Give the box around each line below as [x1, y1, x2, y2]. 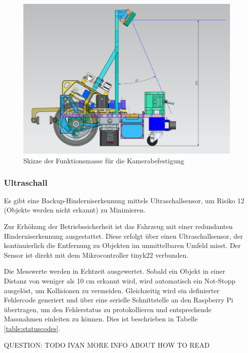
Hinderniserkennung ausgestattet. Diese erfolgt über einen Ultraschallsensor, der [4, 230, 243, 241]
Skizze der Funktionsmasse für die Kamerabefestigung [23, 156, 185, 166]
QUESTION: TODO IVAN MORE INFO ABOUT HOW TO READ [4, 339, 210, 350]
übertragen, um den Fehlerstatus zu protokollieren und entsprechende [4, 304, 211, 314]
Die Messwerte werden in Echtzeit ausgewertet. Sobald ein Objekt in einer [4, 266, 226, 276]
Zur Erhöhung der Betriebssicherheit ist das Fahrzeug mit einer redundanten [4, 221, 233, 231]
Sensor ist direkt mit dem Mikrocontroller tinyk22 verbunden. [4, 249, 189, 260]
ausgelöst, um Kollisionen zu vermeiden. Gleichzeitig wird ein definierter [4, 285, 220, 295]
